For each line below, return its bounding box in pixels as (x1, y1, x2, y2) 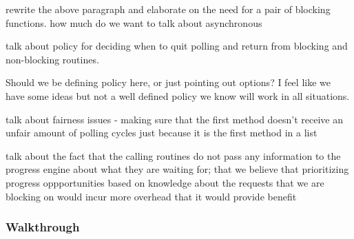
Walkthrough (6, 218, 80, 236)
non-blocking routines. (6, 52, 99, 66)
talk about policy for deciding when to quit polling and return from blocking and (6, 39, 348, 53)
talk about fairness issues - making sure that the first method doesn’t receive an (6, 112, 343, 126)
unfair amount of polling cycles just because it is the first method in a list (6, 125, 317, 140)
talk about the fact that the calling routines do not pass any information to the (6, 148, 341, 163)
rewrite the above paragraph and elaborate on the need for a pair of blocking (6, 2, 331, 16)
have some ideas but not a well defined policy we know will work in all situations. (6, 88, 350, 103)
